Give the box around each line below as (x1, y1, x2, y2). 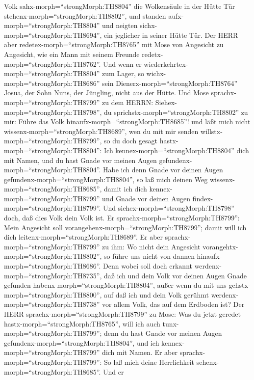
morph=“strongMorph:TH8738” (4, 299, 100, 309)
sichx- (140, 20, 157, 30)
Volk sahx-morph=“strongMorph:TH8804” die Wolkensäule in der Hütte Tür (4, 1, 235, 11)
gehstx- (229, 280, 251, 290)
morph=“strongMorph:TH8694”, (4, 29, 102, 40)
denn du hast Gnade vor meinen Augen (104, 328, 222, 338)
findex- (192, 193, 213, 203)
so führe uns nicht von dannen (104, 251, 195, 261)
